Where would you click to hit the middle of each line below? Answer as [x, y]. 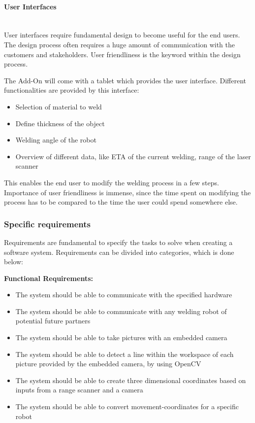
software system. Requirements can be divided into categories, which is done [119, 252]
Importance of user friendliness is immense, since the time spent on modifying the [127, 192]
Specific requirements [48, 224]
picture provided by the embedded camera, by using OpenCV [108, 364]
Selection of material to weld [59, 106]
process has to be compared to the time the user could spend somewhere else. [121, 202]
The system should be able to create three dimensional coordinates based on [131, 380]
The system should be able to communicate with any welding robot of [121, 311]
